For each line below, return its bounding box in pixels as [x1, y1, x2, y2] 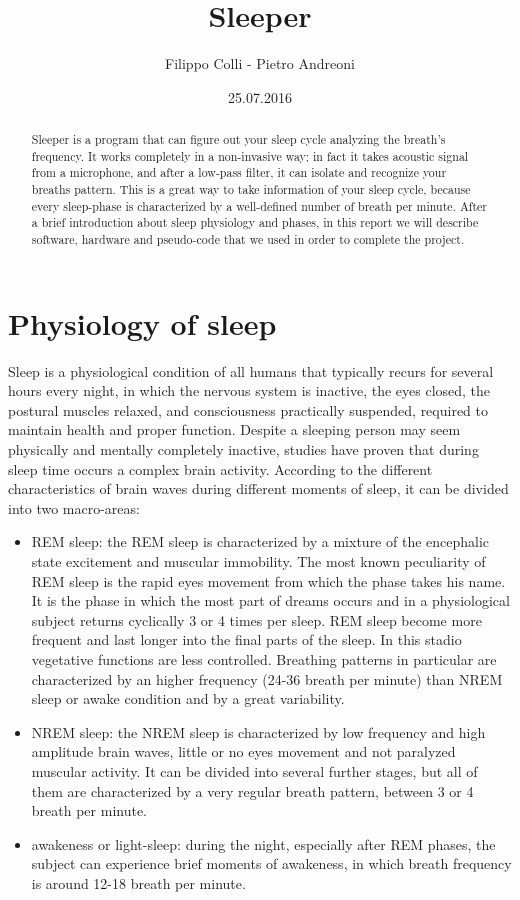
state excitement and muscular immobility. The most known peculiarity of [31, 550, 486, 571]
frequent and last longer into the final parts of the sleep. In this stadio [31, 629, 462, 650]
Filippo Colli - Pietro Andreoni [165, 53, 355, 74]
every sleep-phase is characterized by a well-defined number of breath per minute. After [31, 197, 488, 214]
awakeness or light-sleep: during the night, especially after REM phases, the [31, 833, 496, 854]
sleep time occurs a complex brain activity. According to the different [8, 458, 433, 479]
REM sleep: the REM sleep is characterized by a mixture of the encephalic [31, 531, 490, 552]
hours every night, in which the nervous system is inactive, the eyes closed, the [8, 380, 491, 401]
